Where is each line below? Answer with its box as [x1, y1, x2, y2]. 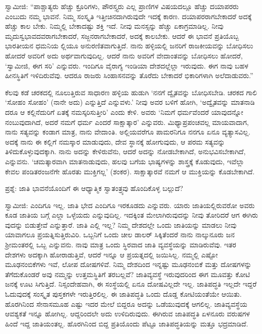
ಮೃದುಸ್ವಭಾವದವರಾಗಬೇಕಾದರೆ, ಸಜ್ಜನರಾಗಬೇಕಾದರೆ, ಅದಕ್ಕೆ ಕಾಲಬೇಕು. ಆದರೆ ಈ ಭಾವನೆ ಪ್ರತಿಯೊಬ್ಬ [5, 30, 239, 41]
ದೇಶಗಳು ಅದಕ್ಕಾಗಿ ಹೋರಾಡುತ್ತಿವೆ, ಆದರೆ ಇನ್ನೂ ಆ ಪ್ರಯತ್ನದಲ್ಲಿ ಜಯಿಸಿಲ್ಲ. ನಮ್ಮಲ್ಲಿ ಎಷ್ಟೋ [5, 249, 218, 259]
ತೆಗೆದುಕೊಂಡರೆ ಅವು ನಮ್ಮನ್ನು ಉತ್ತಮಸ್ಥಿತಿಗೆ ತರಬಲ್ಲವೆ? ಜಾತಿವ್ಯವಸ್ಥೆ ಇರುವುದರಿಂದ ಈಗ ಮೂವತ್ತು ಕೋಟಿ [5, 269, 250, 279]
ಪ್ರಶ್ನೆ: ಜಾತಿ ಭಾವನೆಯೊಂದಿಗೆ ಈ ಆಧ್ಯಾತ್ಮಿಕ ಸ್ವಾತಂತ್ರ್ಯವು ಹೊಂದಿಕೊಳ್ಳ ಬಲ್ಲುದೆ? [5, 183, 183, 193]
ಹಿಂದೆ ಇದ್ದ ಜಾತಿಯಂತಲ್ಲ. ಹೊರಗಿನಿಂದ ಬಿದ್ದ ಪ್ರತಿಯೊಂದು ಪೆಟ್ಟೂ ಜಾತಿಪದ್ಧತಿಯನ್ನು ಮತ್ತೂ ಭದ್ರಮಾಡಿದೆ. [5, 318, 248, 328]
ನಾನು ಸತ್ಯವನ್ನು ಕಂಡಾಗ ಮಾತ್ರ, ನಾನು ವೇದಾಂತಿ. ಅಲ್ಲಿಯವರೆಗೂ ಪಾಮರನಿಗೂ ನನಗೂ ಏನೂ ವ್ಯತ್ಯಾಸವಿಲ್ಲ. [5, 126, 250, 137]
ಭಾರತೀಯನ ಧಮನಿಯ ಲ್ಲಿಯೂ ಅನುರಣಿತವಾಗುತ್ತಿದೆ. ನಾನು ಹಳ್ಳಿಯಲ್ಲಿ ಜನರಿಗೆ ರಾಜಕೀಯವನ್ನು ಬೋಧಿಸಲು [5, 40, 253, 51]
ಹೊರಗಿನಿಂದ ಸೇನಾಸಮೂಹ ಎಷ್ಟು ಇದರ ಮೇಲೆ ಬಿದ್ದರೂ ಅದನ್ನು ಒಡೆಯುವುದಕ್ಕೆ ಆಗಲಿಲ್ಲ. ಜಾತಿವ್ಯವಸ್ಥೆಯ [5, 298, 247, 309]
